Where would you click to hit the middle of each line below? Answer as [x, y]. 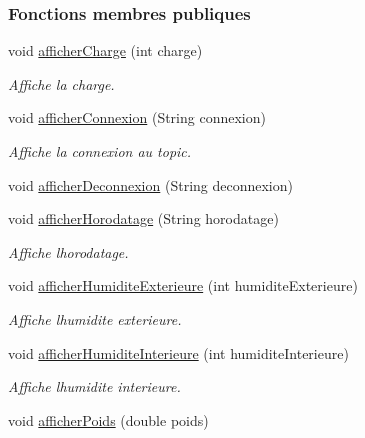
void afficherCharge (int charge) [105, 50]
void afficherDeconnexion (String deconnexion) [150, 184]
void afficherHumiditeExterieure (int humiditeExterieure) [183, 285]
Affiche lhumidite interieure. [94, 386]
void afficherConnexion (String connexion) [137, 117]
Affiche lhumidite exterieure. [95, 318]
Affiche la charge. [61, 83]
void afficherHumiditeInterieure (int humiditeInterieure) [178, 352]
